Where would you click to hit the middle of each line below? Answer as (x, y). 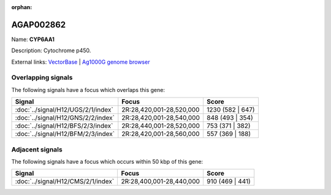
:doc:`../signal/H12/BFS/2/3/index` (64, 126)
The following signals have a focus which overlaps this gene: (88, 90)
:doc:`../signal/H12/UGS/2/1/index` (64, 110)
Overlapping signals (42, 78)
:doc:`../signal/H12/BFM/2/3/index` (65, 134)
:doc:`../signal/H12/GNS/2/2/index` (65, 118)
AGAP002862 (39, 25)
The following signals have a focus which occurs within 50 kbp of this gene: (107, 161)
